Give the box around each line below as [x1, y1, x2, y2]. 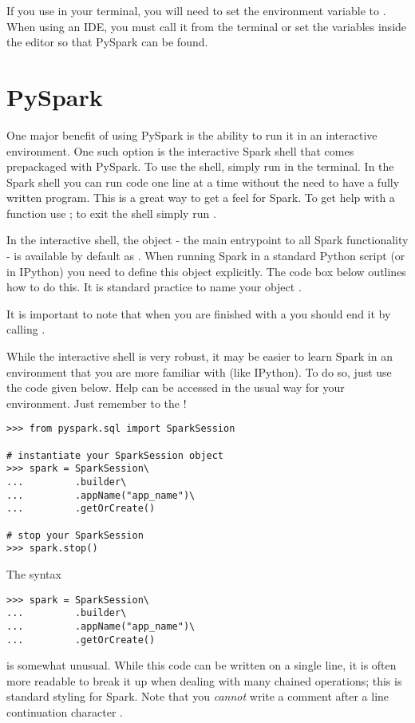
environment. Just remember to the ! [6, 394, 187, 411]
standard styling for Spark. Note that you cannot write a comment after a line [6, 688, 389, 705]
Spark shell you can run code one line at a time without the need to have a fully [6, 173, 400, 190]
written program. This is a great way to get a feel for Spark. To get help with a [6, 189, 395, 206]
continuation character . [6, 703, 123, 720]
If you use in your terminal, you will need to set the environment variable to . [6, 2, 386, 18]
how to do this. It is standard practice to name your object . [6, 279, 302, 295]
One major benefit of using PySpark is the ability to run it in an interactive [6, 126, 377, 143]
